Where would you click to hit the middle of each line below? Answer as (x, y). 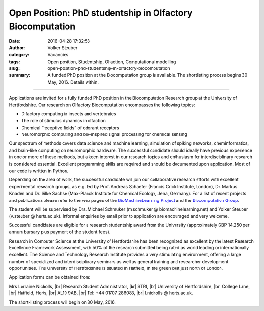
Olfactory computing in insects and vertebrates (69, 114)
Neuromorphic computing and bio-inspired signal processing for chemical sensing (104, 134)
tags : (14, 62)
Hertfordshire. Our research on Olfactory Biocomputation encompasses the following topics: (102, 105)
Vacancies (58, 55)
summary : (20, 75)
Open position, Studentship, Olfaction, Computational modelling (112, 62)
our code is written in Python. (39, 171)
